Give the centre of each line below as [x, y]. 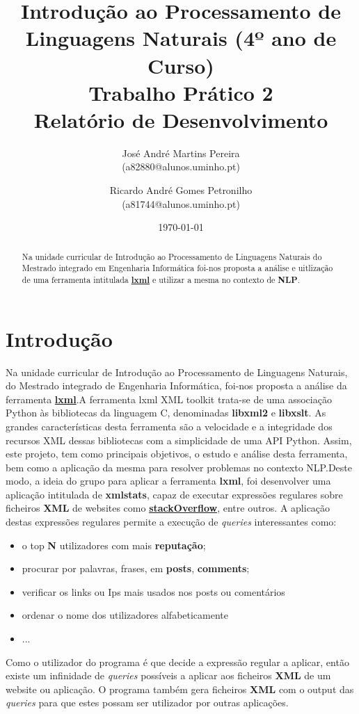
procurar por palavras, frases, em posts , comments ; [136, 568]
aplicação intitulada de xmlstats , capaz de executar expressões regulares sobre [174, 494]
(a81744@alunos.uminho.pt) [181, 203]
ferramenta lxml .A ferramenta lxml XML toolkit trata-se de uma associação [169, 399]
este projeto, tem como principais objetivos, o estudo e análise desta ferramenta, [177, 454]
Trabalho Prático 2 [181, 92]
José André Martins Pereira [181, 153]
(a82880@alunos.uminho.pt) [181, 167]
